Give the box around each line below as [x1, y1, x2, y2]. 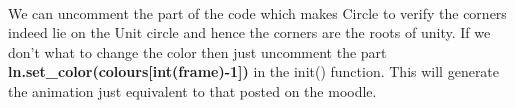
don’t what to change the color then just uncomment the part [8, 41, 387, 62]
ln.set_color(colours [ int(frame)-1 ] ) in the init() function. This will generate [8, 61, 500, 82]
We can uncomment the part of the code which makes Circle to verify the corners [8, 2, 507, 23]
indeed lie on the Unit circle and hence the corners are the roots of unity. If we [8, 22, 491, 43]
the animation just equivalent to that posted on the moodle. [8, 80, 377, 101]
